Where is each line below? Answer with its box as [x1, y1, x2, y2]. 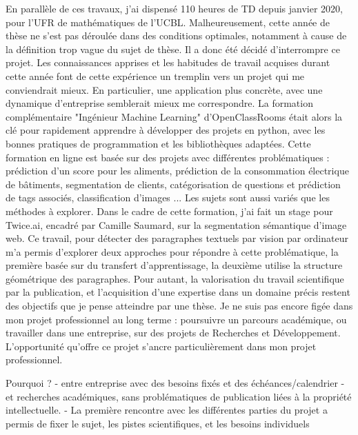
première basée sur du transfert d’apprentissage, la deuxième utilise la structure [6, 258, 343, 272]
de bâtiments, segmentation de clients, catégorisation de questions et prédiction [6, 176, 341, 191]
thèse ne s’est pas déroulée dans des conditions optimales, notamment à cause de [6, 28, 347, 43]
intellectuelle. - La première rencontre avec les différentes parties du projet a [6, 403, 328, 417]
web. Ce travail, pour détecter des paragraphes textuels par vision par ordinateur [6, 231, 348, 245]
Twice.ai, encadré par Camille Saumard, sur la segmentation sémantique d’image [6, 217, 347, 232]
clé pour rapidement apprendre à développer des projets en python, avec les [6, 123, 326, 137]
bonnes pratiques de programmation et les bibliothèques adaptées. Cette [6, 136, 311, 150]
